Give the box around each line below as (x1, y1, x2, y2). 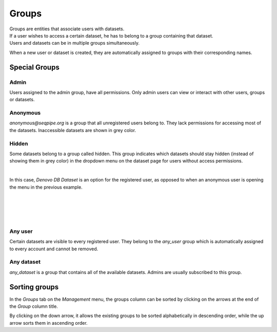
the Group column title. (9, 303, 58, 309)
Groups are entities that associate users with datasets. (9, 26, 125, 32)
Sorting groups (9, 283, 59, 291)
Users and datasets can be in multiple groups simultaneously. (9, 40, 140, 46)
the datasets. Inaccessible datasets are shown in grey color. (9, 127, 136, 133)
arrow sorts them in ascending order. (9, 320, 88, 326)
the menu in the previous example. (9, 184, 83, 190)
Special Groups (9, 63, 60, 71)
